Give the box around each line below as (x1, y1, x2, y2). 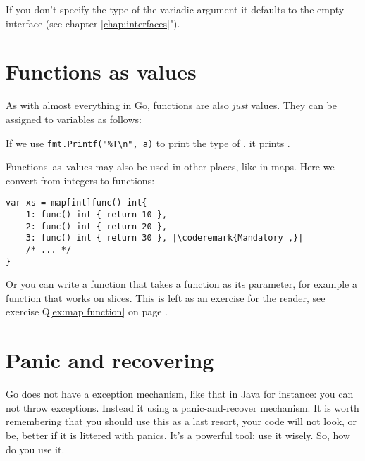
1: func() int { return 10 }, (25, 210, 168, 220)
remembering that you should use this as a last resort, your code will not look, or (6, 414, 357, 429)
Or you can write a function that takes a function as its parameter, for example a (6, 277, 357, 291)
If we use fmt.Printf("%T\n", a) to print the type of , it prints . (6, 135, 290, 150)
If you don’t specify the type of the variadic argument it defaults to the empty (6, 2, 345, 16)
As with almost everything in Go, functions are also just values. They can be (6, 98, 337, 113)
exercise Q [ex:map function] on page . (6, 304, 168, 319)
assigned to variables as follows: (6, 111, 142, 126)
